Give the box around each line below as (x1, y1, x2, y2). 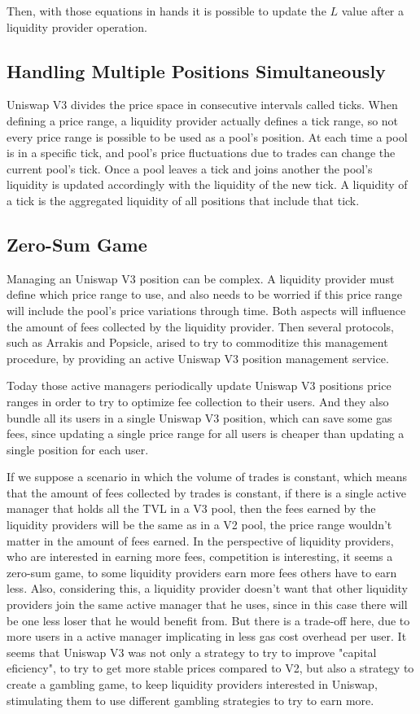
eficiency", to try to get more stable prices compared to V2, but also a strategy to (7, 659, 414, 677)
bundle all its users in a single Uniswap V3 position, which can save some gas (7, 409, 392, 426)
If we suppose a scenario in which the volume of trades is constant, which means (7, 468, 408, 485)
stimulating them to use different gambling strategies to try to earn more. (7, 691, 374, 708)
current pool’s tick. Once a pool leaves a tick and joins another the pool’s (7, 160, 373, 177)
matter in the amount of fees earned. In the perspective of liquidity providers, (7, 532, 394, 549)
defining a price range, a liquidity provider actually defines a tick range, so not (7, 112, 399, 129)
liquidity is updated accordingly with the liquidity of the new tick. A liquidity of (7, 176, 408, 193)
